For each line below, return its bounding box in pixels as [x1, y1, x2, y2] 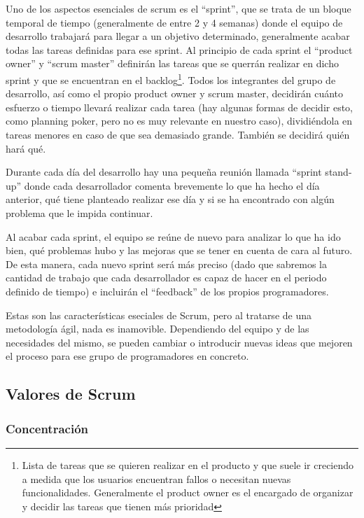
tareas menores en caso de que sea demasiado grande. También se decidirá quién [6, 127, 350, 141]
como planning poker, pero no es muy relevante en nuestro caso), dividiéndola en [6, 113, 353, 128]
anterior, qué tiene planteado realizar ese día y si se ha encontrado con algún [6, 192, 335, 206]
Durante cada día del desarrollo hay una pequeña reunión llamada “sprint [6, 164, 322, 179]
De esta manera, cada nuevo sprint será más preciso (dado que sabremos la [6, 256, 327, 271]
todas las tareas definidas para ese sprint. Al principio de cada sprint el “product [6, 42, 353, 57]
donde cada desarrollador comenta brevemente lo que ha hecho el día [24, 178, 320, 192]
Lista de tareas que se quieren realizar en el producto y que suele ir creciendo [22, 457, 354, 472]
